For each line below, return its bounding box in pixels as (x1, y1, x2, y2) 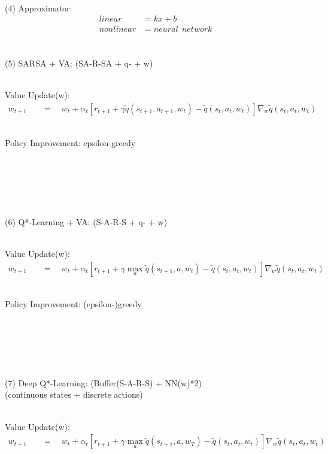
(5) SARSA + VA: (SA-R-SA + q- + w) (5, 56, 153, 69)
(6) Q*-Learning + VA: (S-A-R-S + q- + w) (5, 215, 168, 228)
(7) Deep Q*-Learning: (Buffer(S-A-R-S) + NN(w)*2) (5, 376, 202, 389)
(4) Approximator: (5, 1, 72, 14)
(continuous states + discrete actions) (5, 388, 143, 401)
